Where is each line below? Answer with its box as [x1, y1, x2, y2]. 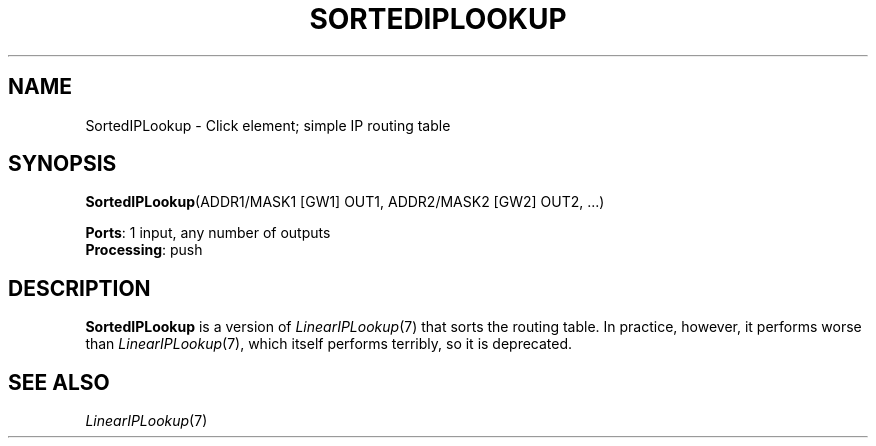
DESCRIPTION [8, 275, 151, 301]
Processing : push [85, 241, 203, 259]
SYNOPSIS [8, 151, 117, 177]
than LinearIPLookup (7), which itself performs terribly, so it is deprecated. [85, 335, 573, 353]
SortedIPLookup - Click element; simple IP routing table [85, 116, 451, 134]
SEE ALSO [8, 369, 110, 395]
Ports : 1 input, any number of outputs [85, 224, 331, 242]
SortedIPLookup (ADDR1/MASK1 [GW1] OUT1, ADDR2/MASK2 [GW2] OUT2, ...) [85, 193, 605, 211]
